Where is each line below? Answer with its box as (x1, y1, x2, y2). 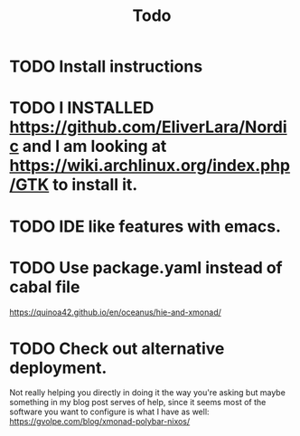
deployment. (9, 357, 108, 378)
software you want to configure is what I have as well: (9, 406, 210, 417)
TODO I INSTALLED (9, 98, 155, 118)
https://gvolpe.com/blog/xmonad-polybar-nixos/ (9, 416, 191, 427)
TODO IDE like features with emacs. (9, 216, 282, 236)
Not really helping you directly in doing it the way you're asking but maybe (9, 387, 286, 398)
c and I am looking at (9, 137, 167, 156)
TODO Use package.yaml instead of (9, 257, 283, 278)
